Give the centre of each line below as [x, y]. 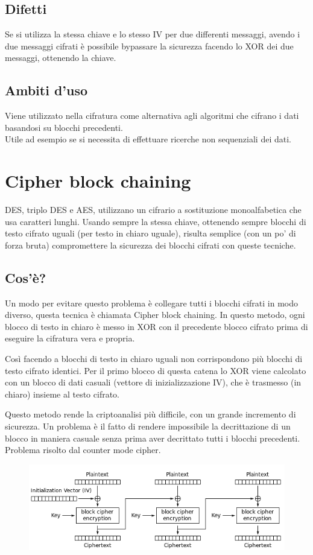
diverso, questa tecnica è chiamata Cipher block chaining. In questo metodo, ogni [155, 315]
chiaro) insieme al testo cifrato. [62, 394]
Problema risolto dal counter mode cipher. [83, 450]
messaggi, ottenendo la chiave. [61, 58]
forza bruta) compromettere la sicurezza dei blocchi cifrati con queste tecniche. [150, 245]
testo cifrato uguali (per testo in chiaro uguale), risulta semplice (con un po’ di [150, 233]
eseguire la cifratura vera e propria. [70, 338]
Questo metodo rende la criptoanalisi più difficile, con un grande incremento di [150, 414]
